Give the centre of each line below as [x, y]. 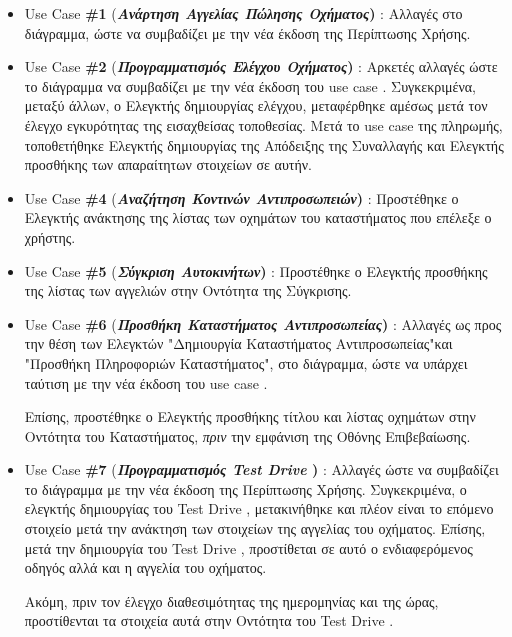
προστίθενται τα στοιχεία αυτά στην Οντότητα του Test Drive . [209, 620]
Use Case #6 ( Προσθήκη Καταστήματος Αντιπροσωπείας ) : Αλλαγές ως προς [263, 323]
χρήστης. [50, 236]
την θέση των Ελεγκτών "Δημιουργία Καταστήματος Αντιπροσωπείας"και [238, 343]
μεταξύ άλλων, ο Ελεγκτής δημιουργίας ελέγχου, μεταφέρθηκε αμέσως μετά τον [256, 105]
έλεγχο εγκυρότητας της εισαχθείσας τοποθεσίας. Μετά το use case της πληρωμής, [263, 124]
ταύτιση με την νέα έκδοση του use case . [146, 382]
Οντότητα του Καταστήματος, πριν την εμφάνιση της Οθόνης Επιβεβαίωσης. [247, 435]
